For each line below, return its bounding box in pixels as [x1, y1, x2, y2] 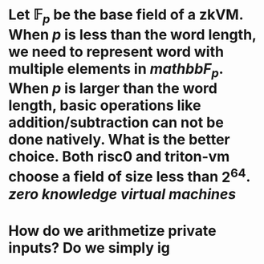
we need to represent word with [8, 43, 225, 61]
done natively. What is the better [8, 131, 230, 149]
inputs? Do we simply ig [8, 238, 170, 257]
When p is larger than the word [8, 79, 218, 98]
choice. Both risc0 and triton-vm [8, 148, 230, 166]
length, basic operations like [8, 96, 201, 115]
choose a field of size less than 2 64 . [8, 164, 251, 186]
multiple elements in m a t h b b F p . [8, 59, 223, 81]
